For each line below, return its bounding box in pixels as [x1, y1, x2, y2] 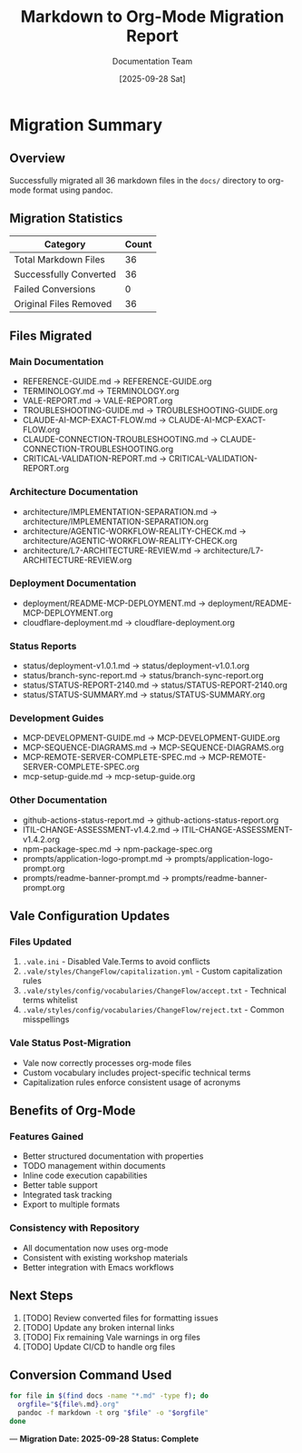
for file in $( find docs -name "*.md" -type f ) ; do [9, 1391, 209, 1400]
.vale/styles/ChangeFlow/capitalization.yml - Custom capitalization [22, 965, 283, 977]
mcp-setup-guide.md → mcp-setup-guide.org [22, 771, 196, 782]
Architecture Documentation [9, 486, 139, 499]
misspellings [22, 1014, 70, 1025]
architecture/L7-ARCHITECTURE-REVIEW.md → [22, 545, 201, 556]
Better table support [22, 1180, 98, 1191]
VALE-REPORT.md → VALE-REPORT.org [22, 395, 173, 406]
